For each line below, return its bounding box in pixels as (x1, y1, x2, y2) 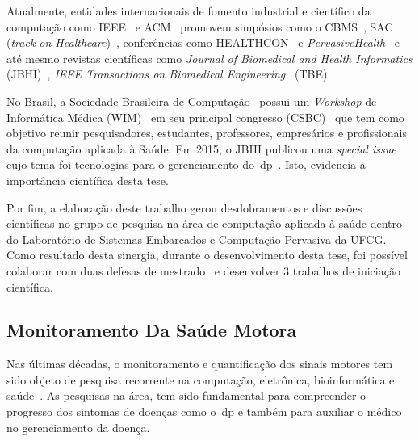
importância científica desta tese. (6, 171, 169, 188)
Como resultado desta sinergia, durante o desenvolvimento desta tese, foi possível (6, 246, 408, 263)
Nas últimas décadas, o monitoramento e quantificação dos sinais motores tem (6, 355, 393, 372)
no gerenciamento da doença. (6, 418, 150, 435)
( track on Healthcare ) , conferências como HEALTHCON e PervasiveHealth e (6, 34, 400, 51)
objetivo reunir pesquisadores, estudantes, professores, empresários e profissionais (6, 124, 407, 141)
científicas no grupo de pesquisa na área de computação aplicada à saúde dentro (6, 215, 403, 232)
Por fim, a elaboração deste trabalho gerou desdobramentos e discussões (6, 199, 362, 216)
